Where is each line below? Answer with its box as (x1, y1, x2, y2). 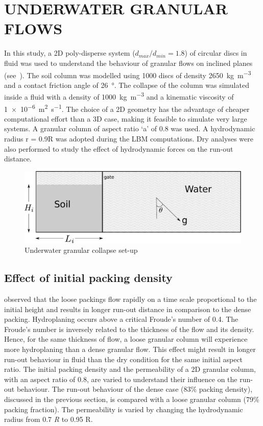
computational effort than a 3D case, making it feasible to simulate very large (4, 113, 247, 124)
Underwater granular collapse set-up (25, 245, 138, 255)
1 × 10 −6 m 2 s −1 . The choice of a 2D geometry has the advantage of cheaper (4, 102, 250, 114)
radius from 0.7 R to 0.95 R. (4, 414, 93, 424)
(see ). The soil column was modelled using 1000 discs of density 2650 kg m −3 (4, 68, 251, 80)
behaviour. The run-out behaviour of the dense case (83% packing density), (16, 384, 253, 394)
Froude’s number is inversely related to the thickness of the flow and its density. (4, 323, 254, 334)
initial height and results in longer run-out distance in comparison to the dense (4, 303, 251, 314)
